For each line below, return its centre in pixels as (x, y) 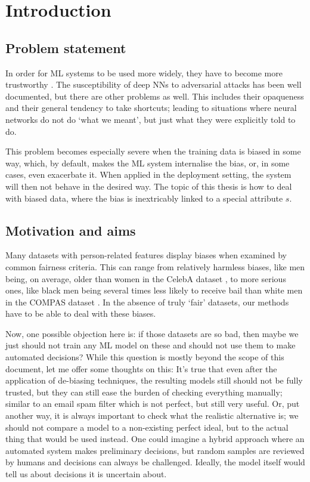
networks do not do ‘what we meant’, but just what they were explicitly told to (151, 119)
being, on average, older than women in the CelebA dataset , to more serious (146, 278)
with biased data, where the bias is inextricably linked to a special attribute (144, 198)
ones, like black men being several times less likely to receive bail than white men (154, 290)
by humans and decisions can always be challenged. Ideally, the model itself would (155, 462)
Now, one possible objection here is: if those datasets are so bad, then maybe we (152, 333)
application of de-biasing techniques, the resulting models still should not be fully (154, 380)
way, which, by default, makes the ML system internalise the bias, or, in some (148, 163)
